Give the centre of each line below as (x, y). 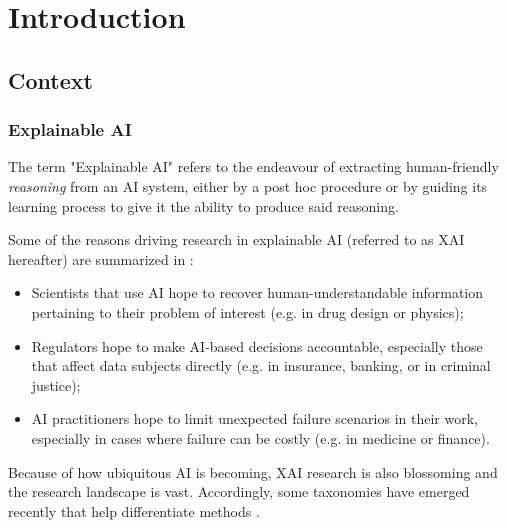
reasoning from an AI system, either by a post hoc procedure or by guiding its (248, 185)
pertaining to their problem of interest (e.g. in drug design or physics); (247, 311)
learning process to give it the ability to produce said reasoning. (203, 205)
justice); (56, 384)
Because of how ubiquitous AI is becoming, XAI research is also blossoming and (253, 471)
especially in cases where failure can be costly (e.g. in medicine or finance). (260, 437)
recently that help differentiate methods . (134, 510)
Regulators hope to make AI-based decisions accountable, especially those (257, 345)
